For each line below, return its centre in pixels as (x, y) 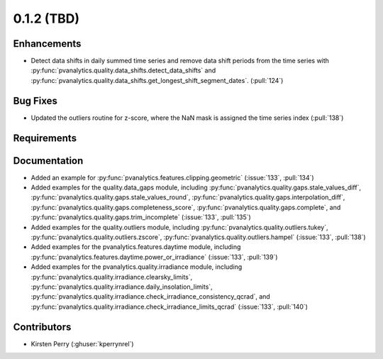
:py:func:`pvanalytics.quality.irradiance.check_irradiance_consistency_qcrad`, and (151, 297)
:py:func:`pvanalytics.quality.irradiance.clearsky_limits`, (112, 277)
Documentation (48, 161)
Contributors (42, 327)
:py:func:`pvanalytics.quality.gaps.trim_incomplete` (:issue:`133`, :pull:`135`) (141, 217)
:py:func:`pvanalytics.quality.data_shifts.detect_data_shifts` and (123, 70)
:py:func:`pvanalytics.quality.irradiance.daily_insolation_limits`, (122, 287)
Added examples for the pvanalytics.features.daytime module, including (136, 247)
